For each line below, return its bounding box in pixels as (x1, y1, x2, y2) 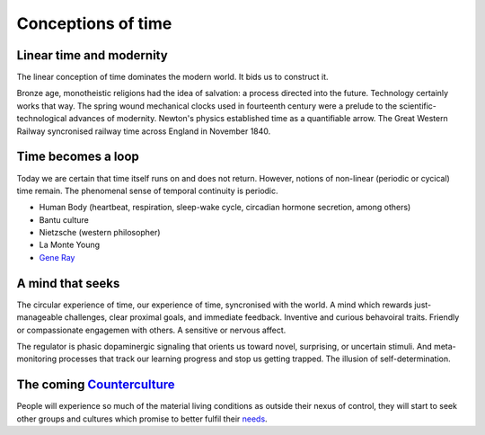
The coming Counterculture (16, 377, 175, 393)
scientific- (399, 100, 437, 111)
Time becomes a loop (16, 149, 139, 164)
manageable (16, 312, 63, 323)
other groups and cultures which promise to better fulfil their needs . (16, 413, 269, 424)
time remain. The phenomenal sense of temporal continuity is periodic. (16, 185, 278, 196)
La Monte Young (39, 239, 101, 251)
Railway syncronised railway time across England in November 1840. (16, 126, 271, 137)
